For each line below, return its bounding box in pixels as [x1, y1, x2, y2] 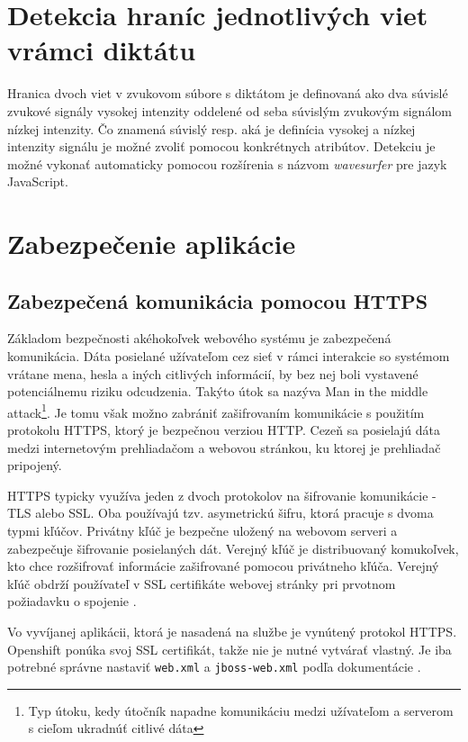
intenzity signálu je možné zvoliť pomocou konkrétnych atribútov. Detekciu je [7, 137, 436, 156]
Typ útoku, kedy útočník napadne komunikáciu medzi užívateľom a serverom [28, 701, 454, 719]
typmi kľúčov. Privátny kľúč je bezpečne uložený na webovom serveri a [7, 521, 398, 540]
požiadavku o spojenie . [7, 592, 137, 611]
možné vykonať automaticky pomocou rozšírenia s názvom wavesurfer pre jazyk [7, 154, 447, 173]
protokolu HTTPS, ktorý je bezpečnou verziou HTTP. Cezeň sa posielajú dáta [7, 421, 440, 439]
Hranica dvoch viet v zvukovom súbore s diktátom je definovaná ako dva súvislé [7, 84, 448, 103]
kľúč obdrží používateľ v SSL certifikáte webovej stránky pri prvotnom [7, 574, 396, 593]
